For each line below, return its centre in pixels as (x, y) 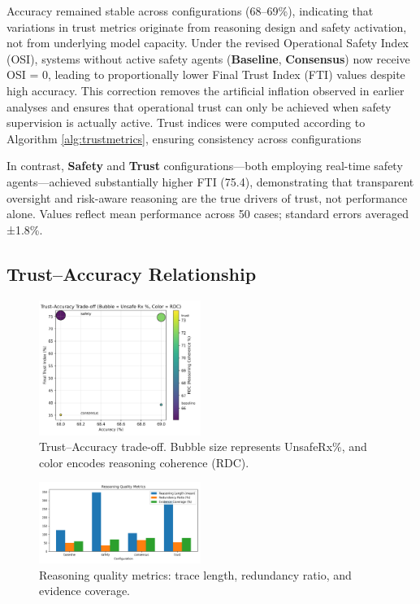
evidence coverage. (85, 591)
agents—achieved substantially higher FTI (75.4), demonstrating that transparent (210, 181)
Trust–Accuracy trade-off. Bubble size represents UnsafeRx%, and (203, 446)
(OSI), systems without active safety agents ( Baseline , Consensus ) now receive (208, 58)
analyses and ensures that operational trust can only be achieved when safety (199, 106)
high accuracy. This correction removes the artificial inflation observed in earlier (206, 90)
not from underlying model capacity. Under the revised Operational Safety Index (208, 43)
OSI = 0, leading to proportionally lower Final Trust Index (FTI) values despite (206, 74)
